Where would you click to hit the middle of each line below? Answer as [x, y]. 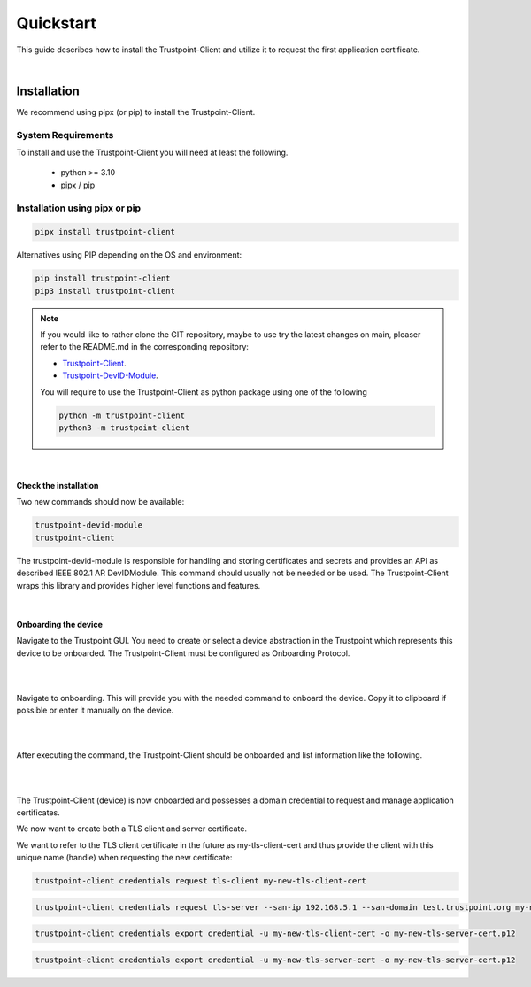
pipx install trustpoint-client [105, 232]
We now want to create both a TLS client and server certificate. [132, 829]
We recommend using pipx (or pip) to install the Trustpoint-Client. [136, 112]
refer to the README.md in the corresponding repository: [145, 347]
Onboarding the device [60, 624]
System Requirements [65, 135]
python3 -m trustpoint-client [124, 428]
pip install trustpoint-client [103, 278]
